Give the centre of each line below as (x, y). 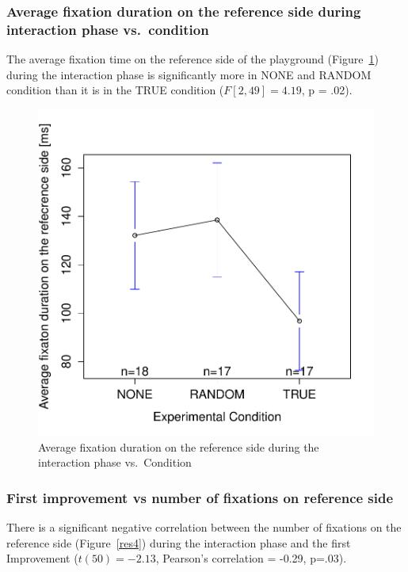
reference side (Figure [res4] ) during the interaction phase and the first (179, 542)
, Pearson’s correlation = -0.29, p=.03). (251, 558)
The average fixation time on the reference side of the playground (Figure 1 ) (193, 59)
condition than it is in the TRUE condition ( (115, 90)
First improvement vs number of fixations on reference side (200, 497)
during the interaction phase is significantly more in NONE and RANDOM (189, 74)
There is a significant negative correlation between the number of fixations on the (204, 527)
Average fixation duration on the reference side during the (179, 446)
